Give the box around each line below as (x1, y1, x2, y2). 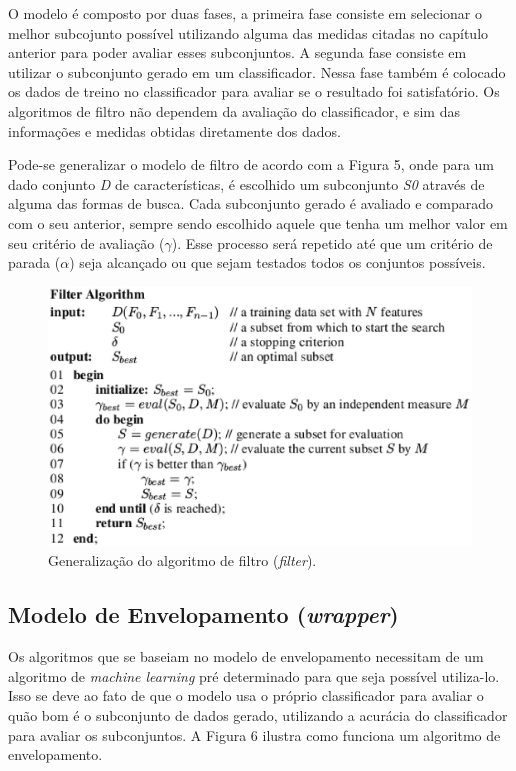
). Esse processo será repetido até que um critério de (171, 232, 493, 253)
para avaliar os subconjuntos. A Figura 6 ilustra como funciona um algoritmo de (8, 724, 501, 745)
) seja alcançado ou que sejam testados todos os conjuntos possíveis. (69, 252, 486, 273)
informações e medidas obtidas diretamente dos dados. (8, 120, 341, 141)
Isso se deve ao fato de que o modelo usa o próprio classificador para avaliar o (8, 685, 484, 706)
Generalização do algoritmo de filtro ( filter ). (48, 550, 317, 571)
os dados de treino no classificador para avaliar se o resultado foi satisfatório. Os (8, 81, 500, 102)
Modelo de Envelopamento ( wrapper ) (8, 599, 399, 630)
